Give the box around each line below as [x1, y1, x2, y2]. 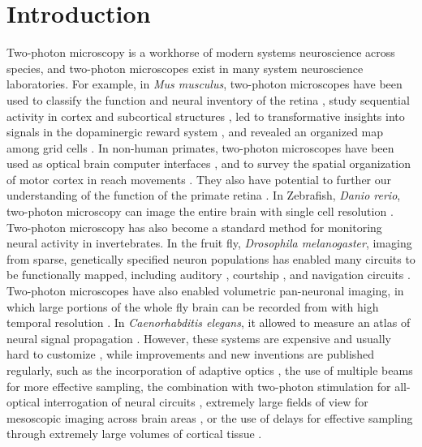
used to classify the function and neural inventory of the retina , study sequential [6, 91, 410, 108]
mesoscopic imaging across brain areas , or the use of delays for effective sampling [6, 409, 413, 426]
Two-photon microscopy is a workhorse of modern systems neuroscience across [6, 44, 395, 61]
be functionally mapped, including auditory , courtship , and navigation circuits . [6, 266, 411, 283]
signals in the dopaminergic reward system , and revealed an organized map [6, 123, 384, 140]
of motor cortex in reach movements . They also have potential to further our [6, 170, 392, 187]
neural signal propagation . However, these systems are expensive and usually [6, 329, 391, 346]
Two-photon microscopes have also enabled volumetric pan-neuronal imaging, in [6, 282, 404, 299]
